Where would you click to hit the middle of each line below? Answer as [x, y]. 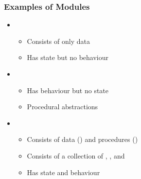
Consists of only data [58, 41]
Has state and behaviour [63, 172]
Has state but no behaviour [68, 57]
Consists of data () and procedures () [82, 139]
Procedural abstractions [62, 107]
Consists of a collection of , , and [76, 155]
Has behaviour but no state [68, 90]
